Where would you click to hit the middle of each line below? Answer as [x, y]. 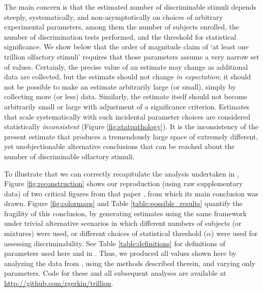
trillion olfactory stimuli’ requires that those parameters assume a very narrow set [132, 56]
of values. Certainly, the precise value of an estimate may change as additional [126, 66]
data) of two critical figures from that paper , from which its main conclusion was [131, 193]
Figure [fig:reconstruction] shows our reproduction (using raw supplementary [124, 183]
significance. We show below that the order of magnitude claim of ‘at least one [126, 47]
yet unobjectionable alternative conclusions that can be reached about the [120, 146]
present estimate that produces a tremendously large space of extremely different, [131, 136]
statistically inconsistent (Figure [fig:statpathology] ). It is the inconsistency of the [131, 126]
